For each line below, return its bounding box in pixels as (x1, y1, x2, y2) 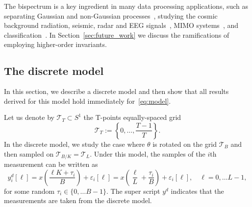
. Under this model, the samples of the (90, 148, 205, 159)
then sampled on (4, 148, 54, 159)
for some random (4, 185, 55, 196)
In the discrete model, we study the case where (4, 138, 145, 149)
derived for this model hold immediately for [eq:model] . (4, 95, 171, 106)
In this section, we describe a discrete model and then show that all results (4, 86, 229, 96)
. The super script (106, 185, 160, 196)
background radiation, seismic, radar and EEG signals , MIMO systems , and (4, 20, 239, 30)
